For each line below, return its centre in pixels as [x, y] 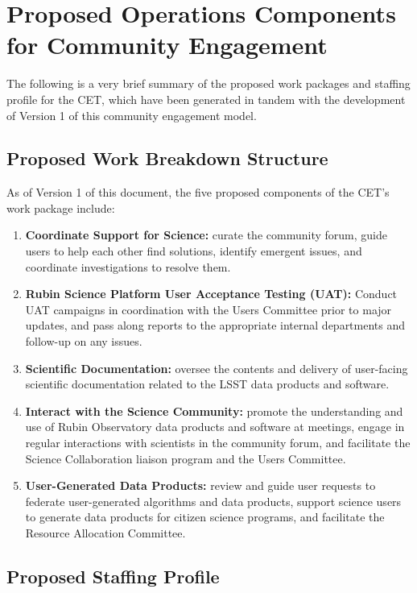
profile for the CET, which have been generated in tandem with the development [206, 99]
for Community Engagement [167, 45]
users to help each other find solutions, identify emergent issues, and [194, 251]
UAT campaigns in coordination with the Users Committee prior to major [208, 309]
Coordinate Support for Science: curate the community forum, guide [206, 235]
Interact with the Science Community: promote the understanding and [214, 411]
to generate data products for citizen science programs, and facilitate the [205, 517]
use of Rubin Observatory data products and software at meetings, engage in [215, 427]
